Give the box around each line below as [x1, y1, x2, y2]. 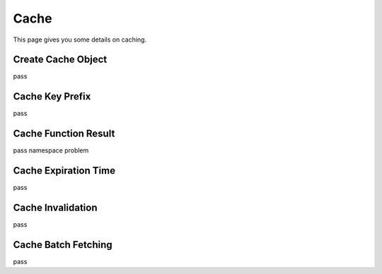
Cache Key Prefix [13, 90, 91, 102]
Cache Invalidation [13, 201, 98, 213]
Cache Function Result [13, 128, 115, 140]
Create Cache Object [13, 54, 108, 66]
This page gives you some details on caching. [13, 35, 147, 44]
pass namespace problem [13, 146, 89, 155]
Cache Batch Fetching [13, 239, 112, 251]
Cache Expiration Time [13, 165, 116, 177]
